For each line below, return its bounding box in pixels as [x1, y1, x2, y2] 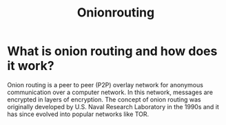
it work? [7, 58, 54, 73]
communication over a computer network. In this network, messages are [7, 88, 214, 96]
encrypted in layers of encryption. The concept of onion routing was [7, 95, 201, 104]
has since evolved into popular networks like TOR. [7, 110, 150, 118]
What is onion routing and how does [7, 43, 218, 59]
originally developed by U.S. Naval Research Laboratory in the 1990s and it [7, 102, 219, 111]
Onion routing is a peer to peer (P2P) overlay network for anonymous [7, 80, 203, 89]
